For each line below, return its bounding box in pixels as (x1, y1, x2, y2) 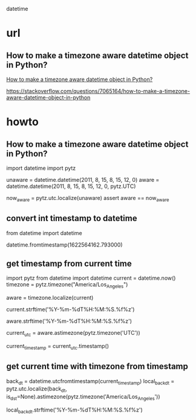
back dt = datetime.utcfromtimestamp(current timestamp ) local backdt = (6, 377, 175, 386)
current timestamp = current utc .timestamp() (6, 343, 109, 351)
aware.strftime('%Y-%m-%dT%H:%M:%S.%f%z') (6, 317, 132, 325)
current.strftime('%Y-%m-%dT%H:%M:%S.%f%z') (6, 306, 135, 313)
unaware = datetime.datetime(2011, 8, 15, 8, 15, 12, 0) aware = (6, 176, 160, 183)
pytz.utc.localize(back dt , (6, 385, 68, 394)
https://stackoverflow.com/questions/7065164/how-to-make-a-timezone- (6, 88, 191, 94)
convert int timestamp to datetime (6, 213, 137, 224)
